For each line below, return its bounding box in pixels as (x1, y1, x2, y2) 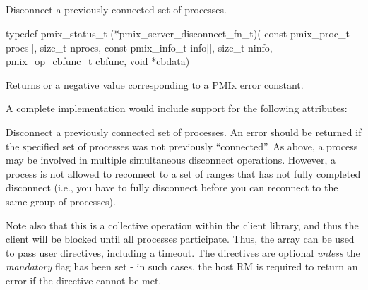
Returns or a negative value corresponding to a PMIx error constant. (6, 77, 304, 92)
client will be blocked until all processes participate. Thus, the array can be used (6, 231, 355, 246)
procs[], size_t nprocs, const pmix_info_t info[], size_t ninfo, (6, 40, 273, 54)
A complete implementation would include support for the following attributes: (6, 101, 348, 116)
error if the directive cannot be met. (6, 272, 162, 287)
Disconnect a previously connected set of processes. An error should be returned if (6, 124, 362, 139)
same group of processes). (6, 193, 116, 208)
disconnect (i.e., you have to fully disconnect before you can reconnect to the (6, 180, 338, 195)
